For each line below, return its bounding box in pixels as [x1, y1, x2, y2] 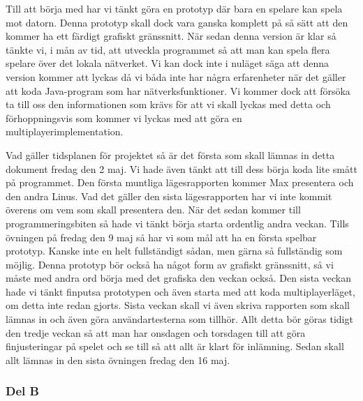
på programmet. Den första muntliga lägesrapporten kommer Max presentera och [6, 175, 354, 190]
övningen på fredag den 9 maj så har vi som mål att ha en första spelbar [6, 229, 317, 244]
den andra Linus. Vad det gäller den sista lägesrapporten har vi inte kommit [6, 188, 332, 203]
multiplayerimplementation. [6, 124, 124, 139]
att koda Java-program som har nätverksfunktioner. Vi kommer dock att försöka [6, 83, 350, 98]
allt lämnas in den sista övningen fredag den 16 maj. [6, 352, 230, 367]
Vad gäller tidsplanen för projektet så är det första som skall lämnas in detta [6, 147, 335, 162]
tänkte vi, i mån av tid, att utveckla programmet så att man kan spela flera [6, 42, 330, 56]
